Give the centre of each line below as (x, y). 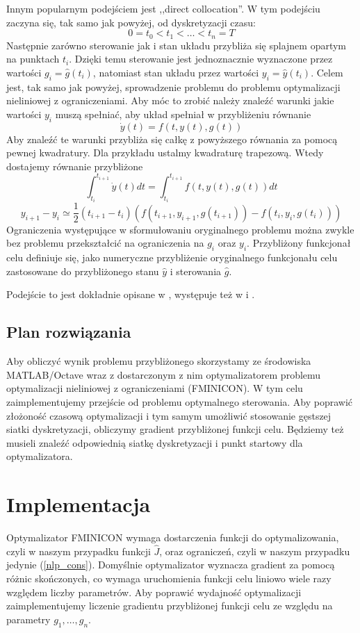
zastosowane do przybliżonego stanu (83, 271)
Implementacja (79, 504)
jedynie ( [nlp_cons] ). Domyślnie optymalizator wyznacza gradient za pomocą (171, 565)
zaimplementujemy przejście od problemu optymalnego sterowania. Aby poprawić (180, 401)
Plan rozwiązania (69, 332)
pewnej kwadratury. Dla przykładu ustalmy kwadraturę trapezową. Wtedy (165, 153)
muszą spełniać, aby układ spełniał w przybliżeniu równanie (183, 114)
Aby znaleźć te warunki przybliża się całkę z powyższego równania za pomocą (172, 139)
